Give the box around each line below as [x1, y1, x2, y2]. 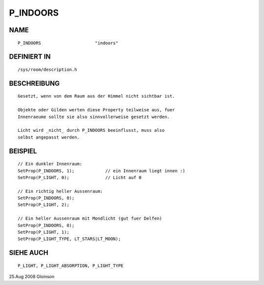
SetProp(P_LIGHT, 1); [18, 229, 69, 235]
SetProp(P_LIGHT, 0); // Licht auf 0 [18, 175, 142, 180]
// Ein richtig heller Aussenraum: [18, 188, 103, 194]
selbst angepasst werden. [18, 134, 80, 140]
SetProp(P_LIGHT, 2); [18, 202, 69, 207]
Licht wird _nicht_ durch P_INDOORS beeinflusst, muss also [18, 127, 165, 133]
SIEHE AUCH [9, 249, 48, 257]
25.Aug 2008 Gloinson [9, 274, 55, 280]
